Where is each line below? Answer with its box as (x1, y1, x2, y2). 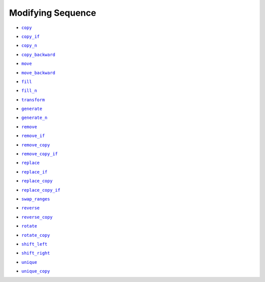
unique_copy (21, 268, 50, 274)
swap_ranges (21, 196, 50, 201)
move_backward (21, 70, 55, 76)
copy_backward (21, 52, 55, 57)
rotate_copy (21, 232, 50, 238)
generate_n (21, 115, 48, 120)
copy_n (21, 43, 37, 49)
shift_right (21, 251, 50, 256)
